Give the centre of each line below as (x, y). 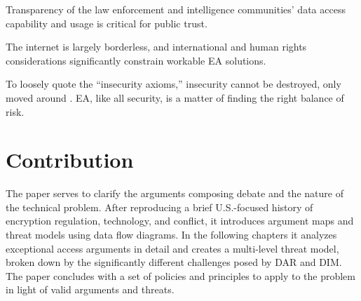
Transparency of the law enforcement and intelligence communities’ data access (176, 9)
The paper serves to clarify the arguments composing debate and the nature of (175, 193)
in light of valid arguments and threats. (90, 289)
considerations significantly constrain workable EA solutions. (136, 60)
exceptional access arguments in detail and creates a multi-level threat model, (172, 248)
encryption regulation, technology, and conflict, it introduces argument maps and (180, 221)
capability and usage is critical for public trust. (107, 23)
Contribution (70, 160)
